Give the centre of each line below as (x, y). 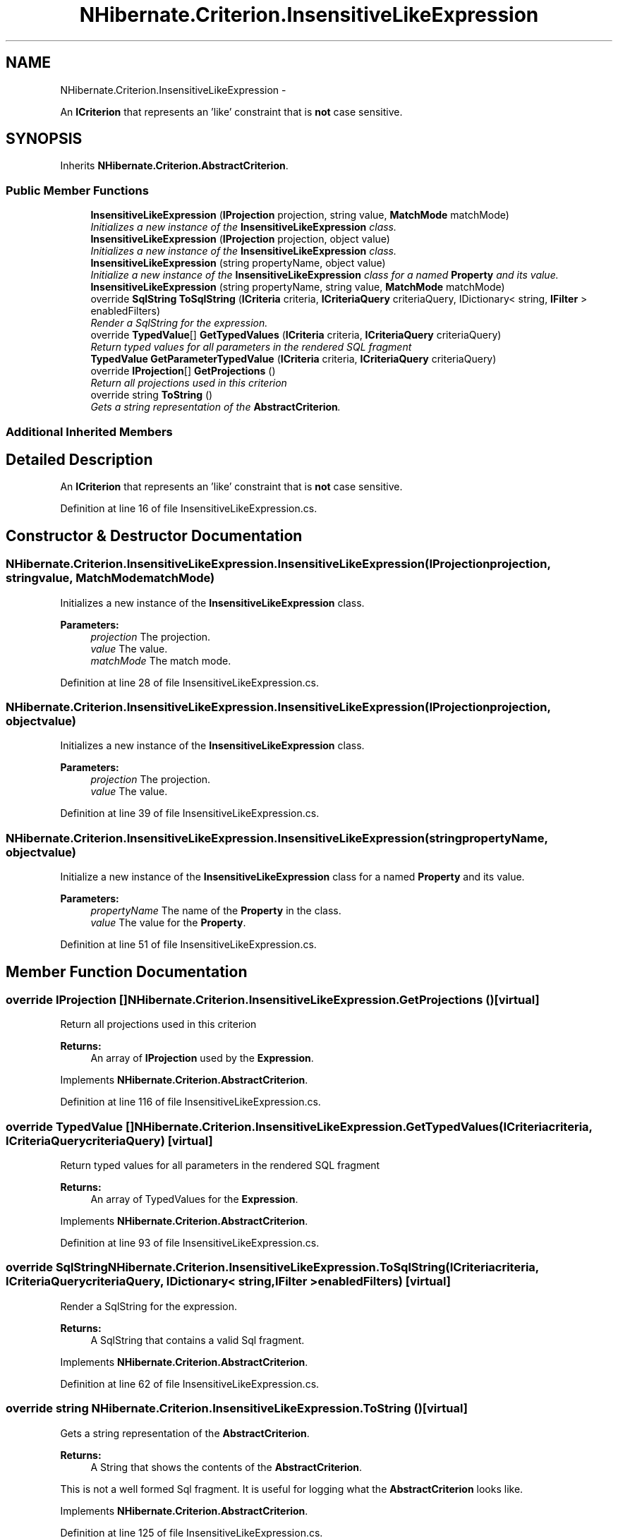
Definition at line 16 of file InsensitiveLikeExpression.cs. (189, 509)
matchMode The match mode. (161, 660)
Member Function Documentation (127, 971)
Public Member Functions (77, 190)
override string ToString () (152, 395)
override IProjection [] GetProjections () (183, 371)
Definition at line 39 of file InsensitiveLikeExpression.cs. (190, 813)
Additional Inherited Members (89, 431)
